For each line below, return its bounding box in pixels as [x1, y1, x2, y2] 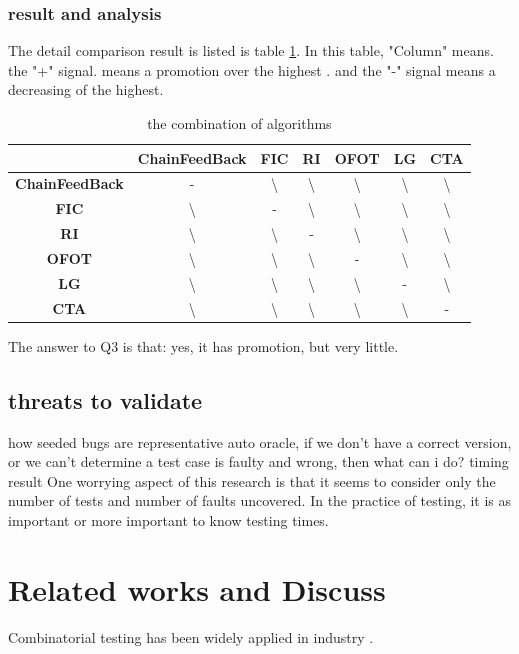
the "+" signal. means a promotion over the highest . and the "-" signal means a [8, 59, 496, 80]
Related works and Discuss [8, 568, 386, 609]
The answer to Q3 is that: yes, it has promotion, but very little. [8, 335, 399, 356]
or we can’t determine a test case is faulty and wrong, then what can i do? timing [8, 451, 509, 472]
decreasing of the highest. [8, 79, 164, 100]
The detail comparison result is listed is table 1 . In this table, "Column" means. [8, 40, 494, 61]
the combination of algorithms [147, 113, 332, 133]
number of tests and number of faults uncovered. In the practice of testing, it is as [8, 490, 512, 511]
